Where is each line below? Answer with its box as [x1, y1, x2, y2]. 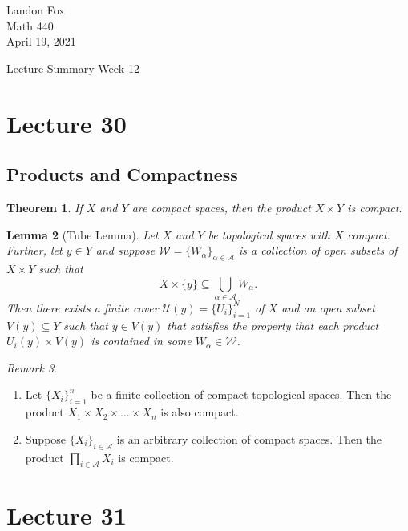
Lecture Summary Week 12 [6, 59, 139, 76]
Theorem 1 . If [6, 199, 83, 215]
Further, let [6, 242, 63, 259]
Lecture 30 [6, 107, 127, 139]
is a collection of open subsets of [239, 242, 398, 259]
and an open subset [281, 299, 375, 316]
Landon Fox [6, 2, 65, 18]
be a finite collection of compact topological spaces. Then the [91, 386, 392, 403]
